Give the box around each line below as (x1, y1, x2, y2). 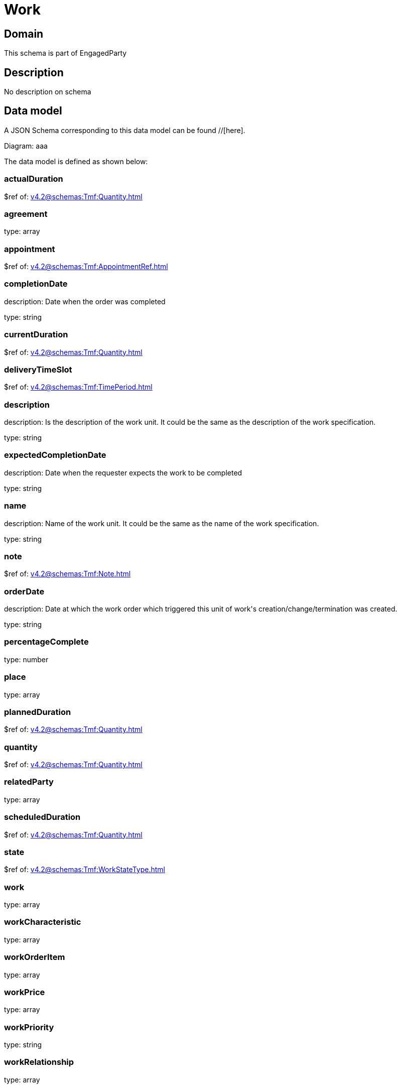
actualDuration (4, 174, 63, 184)
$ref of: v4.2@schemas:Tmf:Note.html (4, 569, 131, 578)
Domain (4, 27, 44, 40)
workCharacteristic (4, 917, 81, 927)
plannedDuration (4, 706, 71, 717)
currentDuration (4, 329, 68, 340)
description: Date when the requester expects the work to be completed (4, 468, 242, 477)
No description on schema (4, 87, 91, 96)
